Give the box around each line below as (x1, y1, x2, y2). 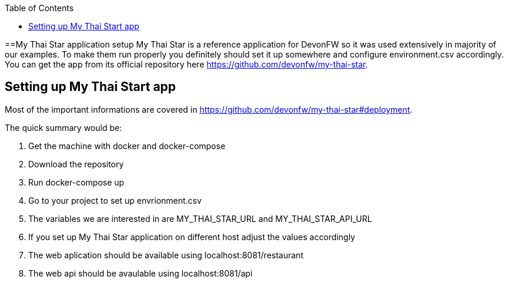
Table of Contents (5, 3, 74, 13)
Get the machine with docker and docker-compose (28, 140, 226, 151)
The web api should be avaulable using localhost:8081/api (28, 268, 253, 278)
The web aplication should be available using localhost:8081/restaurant (28, 250, 303, 260)
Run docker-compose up (28, 177, 125, 187)
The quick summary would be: (5, 122, 122, 133)
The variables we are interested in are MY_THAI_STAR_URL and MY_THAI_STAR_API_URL (28, 213, 372, 224)
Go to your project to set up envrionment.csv (28, 195, 202, 205)
